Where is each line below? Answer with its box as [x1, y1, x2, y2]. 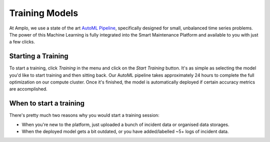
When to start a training [9, 99, 85, 107]
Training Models [9, 7, 78, 18]
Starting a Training [9, 52, 68, 60]
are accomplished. [9, 86, 47, 92]
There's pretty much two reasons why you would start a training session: [9, 112, 159, 118]
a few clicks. [9, 39, 35, 45]
